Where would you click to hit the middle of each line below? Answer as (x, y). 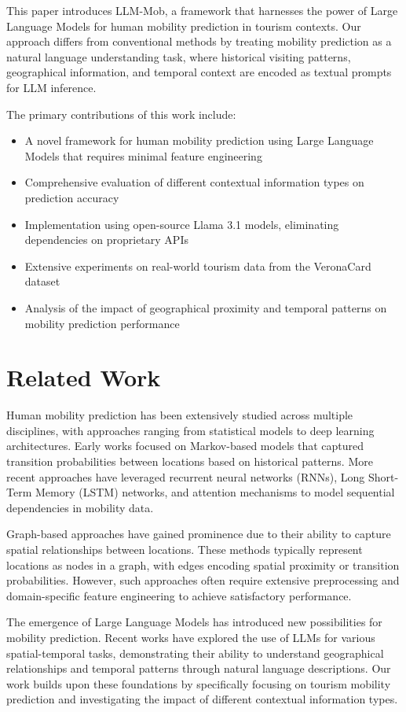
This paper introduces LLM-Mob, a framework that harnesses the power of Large (202, 10)
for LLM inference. (51, 87)
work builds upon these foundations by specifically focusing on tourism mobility (199, 683)
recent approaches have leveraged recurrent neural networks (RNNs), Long (186, 476)
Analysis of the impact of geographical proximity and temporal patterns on (206, 307)
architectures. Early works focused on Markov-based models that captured (185, 446)
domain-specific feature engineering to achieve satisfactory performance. (179, 595)
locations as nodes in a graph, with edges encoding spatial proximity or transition (203, 564)
